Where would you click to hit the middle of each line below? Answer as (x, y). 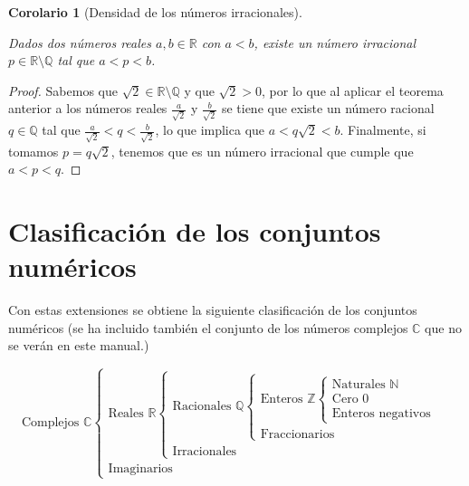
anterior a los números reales (88, 108)
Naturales (359, 385)
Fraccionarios (297, 434)
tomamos (33, 151)
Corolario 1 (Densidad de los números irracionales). (155, 12)
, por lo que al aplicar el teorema (353, 90)
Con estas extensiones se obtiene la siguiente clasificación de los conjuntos (213, 310)
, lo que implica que (210, 130)
